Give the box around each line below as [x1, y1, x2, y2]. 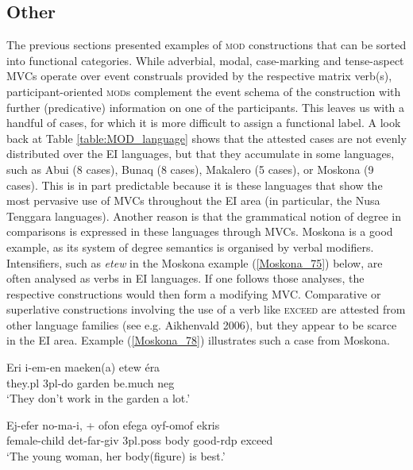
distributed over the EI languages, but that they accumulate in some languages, [6, 145, 395, 162]
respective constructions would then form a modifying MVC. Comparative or [6, 285, 381, 302]
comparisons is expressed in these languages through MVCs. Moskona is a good [6, 223, 393, 240]
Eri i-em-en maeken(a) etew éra [6, 359, 160, 376]
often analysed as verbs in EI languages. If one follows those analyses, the [6, 270, 365, 287]
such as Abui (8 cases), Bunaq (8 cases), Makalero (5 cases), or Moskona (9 [6, 160, 374, 177]
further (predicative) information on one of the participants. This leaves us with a [6, 98, 405, 115]
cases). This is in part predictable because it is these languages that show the [6, 176, 383, 193]
